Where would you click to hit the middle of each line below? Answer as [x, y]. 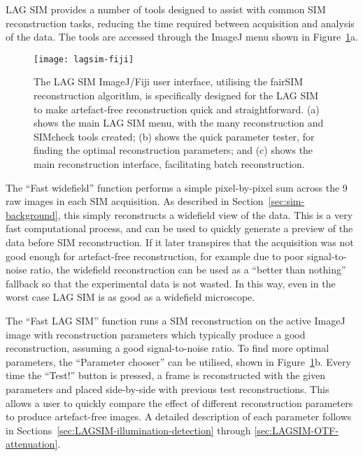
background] [32, 214]
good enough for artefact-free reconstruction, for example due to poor [155, 256]
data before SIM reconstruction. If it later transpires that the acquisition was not [180, 242]
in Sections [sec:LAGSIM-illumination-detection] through [128, 430]
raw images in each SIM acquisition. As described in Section [135, 201]
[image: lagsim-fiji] [84, 59]
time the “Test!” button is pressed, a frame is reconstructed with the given [166, 375]
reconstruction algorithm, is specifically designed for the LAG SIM [176, 95]
